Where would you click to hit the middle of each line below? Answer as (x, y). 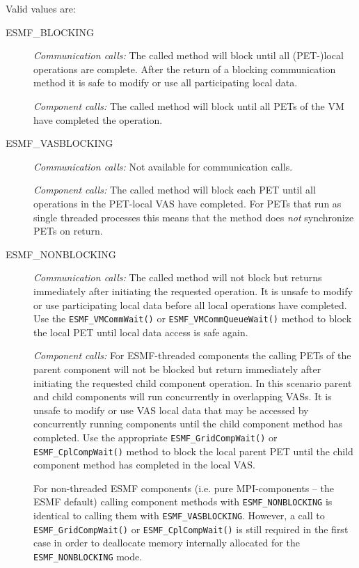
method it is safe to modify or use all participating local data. (166, 82)
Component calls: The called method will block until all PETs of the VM (189, 105)
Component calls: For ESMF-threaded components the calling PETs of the (192, 355)
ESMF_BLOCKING (50, 32)
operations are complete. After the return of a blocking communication (185, 69)
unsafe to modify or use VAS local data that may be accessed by (171, 410)
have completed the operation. (98, 119)
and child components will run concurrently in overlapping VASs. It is (183, 396)
